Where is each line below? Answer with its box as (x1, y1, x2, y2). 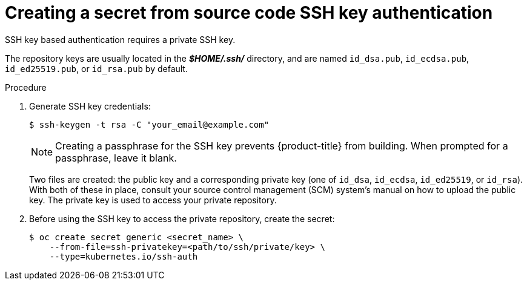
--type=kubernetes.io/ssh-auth (49, 251, 198, 261)
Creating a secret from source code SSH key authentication (5, 2, 493, 23)
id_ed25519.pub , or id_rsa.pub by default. (5, 63, 188, 74)
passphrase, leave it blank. (55, 151, 177, 164)
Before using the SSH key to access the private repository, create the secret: (29, 213, 335, 224)
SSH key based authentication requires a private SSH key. (5, 34, 236, 45)
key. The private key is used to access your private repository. (29, 194, 277, 205)
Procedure (5, 82, 47, 93)
